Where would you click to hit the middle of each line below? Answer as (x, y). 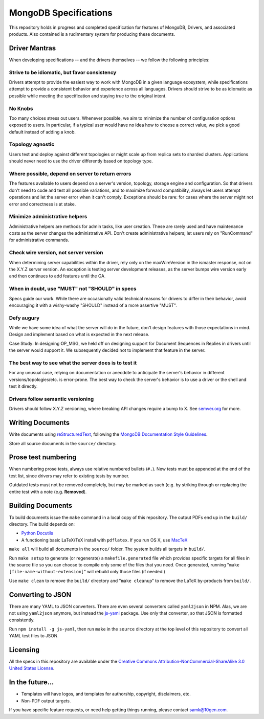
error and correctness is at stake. (43, 204)
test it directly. (23, 386)
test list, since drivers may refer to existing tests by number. (69, 476)
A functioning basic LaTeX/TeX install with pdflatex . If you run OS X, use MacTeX (104, 540)
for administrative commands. (39, 240)
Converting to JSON (40, 595)
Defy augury (24, 318)
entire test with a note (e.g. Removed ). (48, 492)
